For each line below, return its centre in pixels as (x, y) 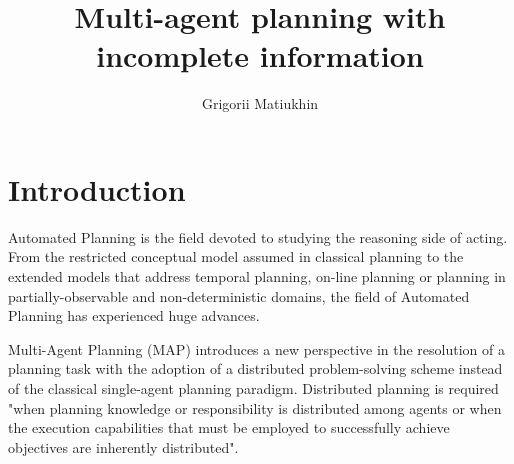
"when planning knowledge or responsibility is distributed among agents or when (255, 407)
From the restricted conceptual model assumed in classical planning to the (236, 256)
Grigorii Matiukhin (260, 103)
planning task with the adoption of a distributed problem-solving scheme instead (255, 368)
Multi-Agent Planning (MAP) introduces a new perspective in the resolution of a (256, 348)
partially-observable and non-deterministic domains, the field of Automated (239, 295)
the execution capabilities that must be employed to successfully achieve (229, 427)
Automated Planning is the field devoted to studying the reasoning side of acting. (258, 236)
